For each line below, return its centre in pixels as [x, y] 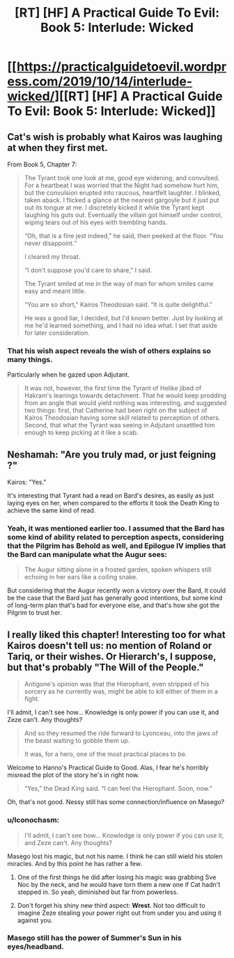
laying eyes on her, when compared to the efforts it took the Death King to [113, 503]
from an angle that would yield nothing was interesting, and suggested [125, 403]
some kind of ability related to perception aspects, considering [116, 537]
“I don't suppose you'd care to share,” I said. [88, 270]
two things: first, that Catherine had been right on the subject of [116, 410]
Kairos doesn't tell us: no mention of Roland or [110, 645]
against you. [35, 920]
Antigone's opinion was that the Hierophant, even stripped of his [117, 684]
